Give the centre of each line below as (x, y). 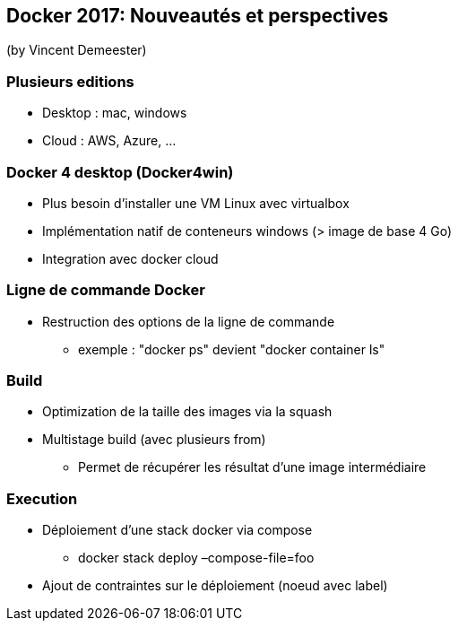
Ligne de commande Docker (106, 290)
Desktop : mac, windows (115, 113)
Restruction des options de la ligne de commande (189, 321)
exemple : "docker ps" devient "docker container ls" (232, 349)
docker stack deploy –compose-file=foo (196, 558)
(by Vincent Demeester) (77, 50)
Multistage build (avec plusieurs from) (154, 440)
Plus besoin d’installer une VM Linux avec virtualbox (196, 203)
